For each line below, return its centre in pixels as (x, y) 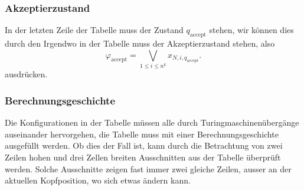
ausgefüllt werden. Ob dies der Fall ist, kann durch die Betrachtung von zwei (144, 145)
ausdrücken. (26, 74)
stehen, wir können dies (251, 30)
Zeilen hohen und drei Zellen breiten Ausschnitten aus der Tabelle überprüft (143, 157)
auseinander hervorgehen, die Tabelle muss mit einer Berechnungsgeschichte (142, 134)
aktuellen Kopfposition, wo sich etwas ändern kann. (98, 180)
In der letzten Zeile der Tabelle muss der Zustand (94, 30)
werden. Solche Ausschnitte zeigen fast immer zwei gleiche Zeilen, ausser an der (148, 168)
